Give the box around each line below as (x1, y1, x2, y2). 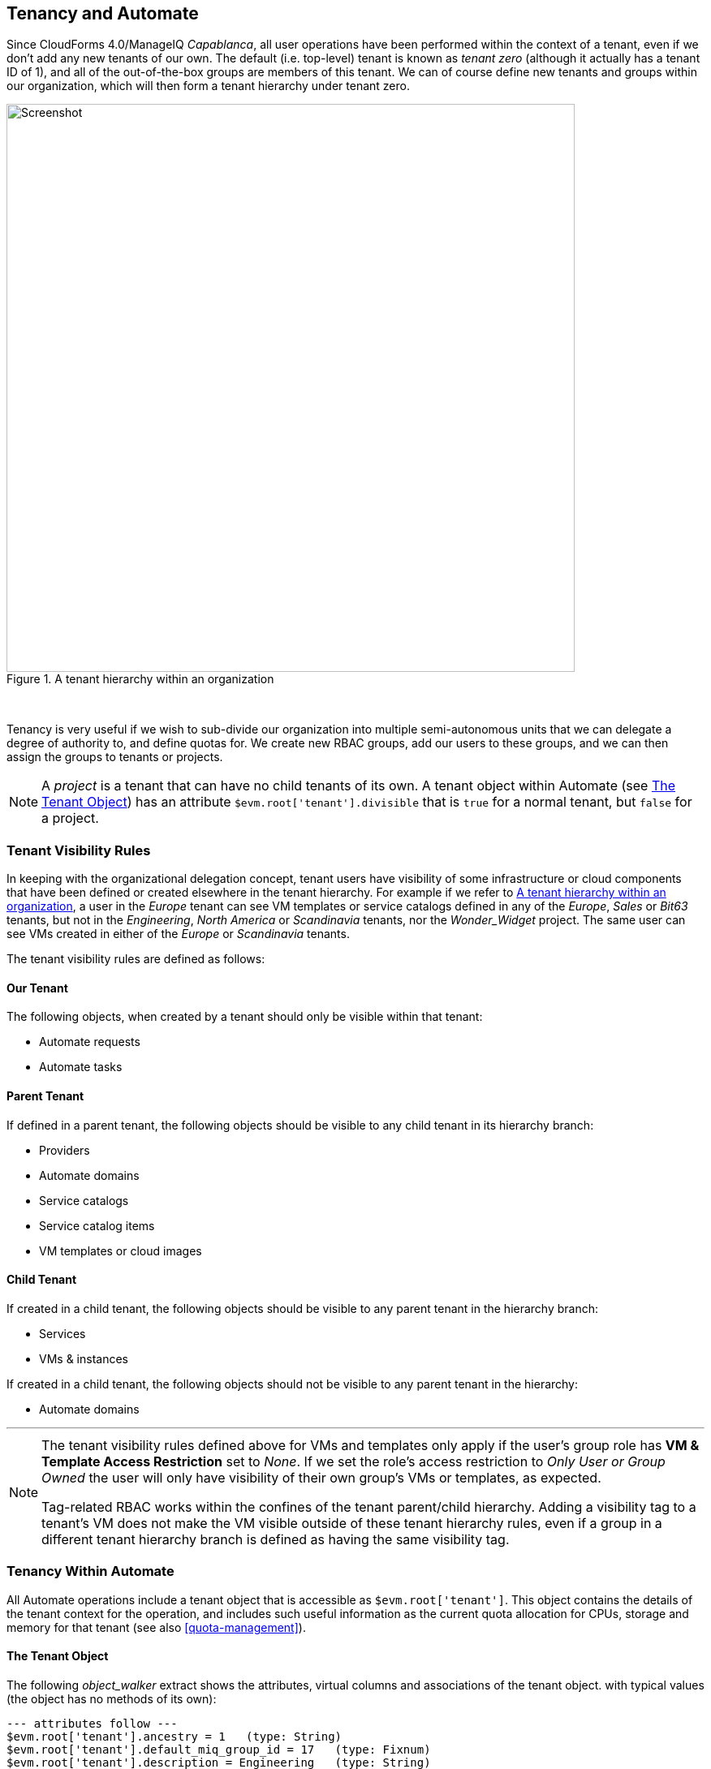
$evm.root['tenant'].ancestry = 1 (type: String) (6, 1729, 343, 1743)
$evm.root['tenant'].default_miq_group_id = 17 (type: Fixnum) (6, 1742, 431, 1756)
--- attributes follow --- (6, 1716, 178, 1730)
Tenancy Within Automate (6, 1563, 175, 1580)
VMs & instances (39, 1351, 128, 1366)
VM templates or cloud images (39, 1243, 202, 1258)
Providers (39, 1143, 90, 1157)
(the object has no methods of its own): (6, 1691, 217, 1706)
